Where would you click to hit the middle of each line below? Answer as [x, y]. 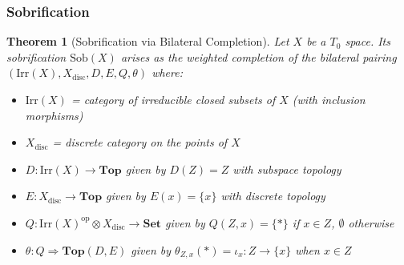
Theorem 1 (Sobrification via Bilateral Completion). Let [148, 41]
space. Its [368, 41]
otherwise [371, 222]
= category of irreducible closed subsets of [173, 99]
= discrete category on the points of [140, 142]
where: [167, 72]
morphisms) [54, 115]
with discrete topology [273, 196]
